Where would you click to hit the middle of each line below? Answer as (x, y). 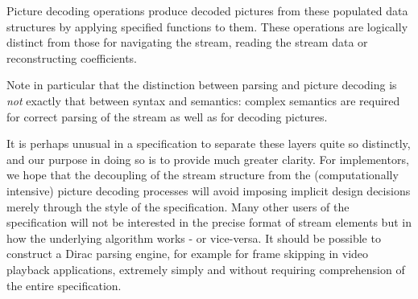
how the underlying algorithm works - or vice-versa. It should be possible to (194, 238)
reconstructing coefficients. (72, 57)
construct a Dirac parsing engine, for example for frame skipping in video (188, 254)
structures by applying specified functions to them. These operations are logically (207, 26)
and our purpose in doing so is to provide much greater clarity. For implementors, (208, 159)
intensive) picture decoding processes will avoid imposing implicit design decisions (209, 190)
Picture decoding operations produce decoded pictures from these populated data (207, 10)
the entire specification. (64, 285)
